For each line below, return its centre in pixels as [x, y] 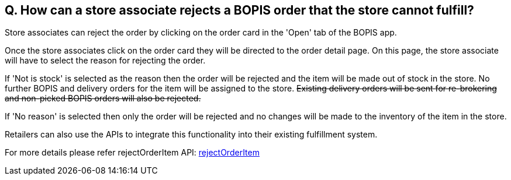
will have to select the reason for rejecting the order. [105, 61]
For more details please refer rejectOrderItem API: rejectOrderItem [132, 153]
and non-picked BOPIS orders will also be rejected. [103, 98]
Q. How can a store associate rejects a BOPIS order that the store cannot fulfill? [239, 10]
